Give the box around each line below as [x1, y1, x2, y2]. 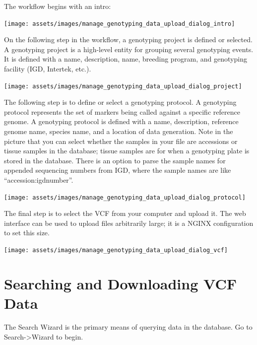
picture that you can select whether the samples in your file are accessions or [4, 136, 238, 146]
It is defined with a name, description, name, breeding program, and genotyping [4, 54, 247, 64]
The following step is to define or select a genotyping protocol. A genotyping [4, 97, 237, 107]
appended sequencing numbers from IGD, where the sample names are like [4, 165, 231, 175]
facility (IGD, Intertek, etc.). [4, 64, 91, 74]
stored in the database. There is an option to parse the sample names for [4, 155, 226, 165]
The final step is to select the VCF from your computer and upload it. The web [4, 208, 246, 218]
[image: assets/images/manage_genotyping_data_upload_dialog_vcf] [4, 247, 228, 254]
